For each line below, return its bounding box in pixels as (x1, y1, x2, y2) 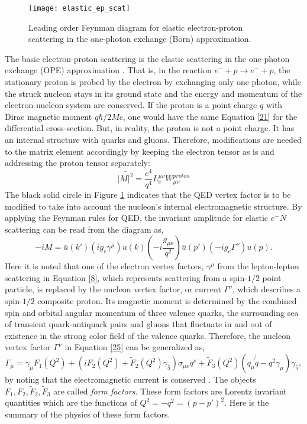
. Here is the (224, 396, 269, 409)
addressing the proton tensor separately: (5, 156, 150, 169)
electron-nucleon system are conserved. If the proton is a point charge (5, 99, 257, 111)
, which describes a (232, 283, 301, 295)
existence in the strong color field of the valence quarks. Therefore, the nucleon (5, 329, 291, 341)
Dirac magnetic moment (5, 110, 92, 122)
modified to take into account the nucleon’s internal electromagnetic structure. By (5, 200, 302, 212)
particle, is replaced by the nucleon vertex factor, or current (5, 283, 221, 295)
